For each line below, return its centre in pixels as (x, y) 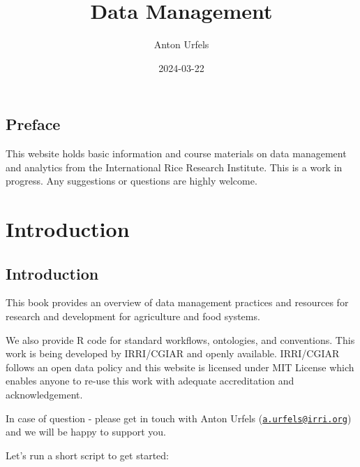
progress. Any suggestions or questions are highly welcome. (132, 181)
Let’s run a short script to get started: (87, 455)
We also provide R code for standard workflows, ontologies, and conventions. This (180, 339)
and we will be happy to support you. (86, 432)
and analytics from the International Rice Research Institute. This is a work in (174, 167)
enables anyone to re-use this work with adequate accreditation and (150, 381)
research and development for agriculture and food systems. (133, 316)
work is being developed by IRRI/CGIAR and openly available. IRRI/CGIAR (173, 353)
